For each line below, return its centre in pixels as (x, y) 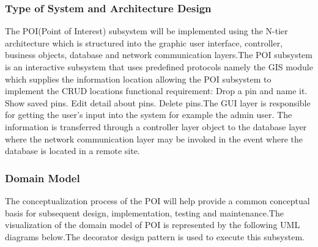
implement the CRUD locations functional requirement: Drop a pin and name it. (156, 91)
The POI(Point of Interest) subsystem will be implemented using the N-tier (146, 31)
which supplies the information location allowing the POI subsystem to (138, 79)
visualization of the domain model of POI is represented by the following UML (153, 225)
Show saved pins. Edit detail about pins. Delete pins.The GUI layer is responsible (158, 102)
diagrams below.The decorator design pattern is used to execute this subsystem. (155, 236)
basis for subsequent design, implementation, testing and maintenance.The (144, 212)
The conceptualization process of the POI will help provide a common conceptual (157, 200)
